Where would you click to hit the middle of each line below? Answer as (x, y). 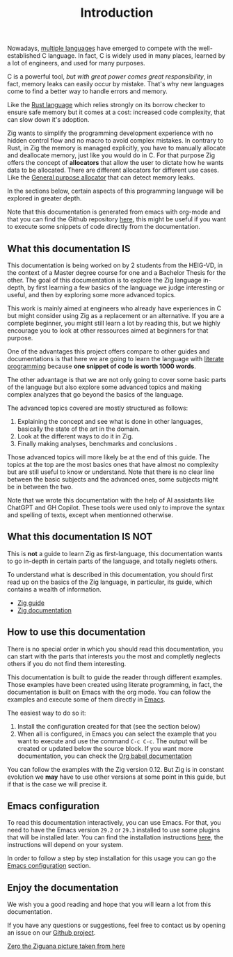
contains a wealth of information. (55, 589)
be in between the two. (40, 487)
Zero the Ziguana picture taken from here (66, 946)
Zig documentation (44, 610)
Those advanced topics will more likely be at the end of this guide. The (109, 457)
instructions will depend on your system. (65, 845)
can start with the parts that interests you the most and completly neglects (114, 656)
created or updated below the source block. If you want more (105, 748)
